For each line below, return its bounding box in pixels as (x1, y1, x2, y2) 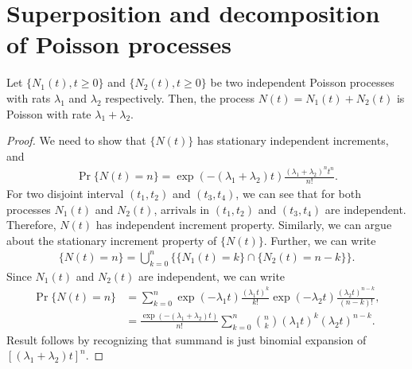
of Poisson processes (6, 28, 232, 60)
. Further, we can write (263, 231, 376, 248)
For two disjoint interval (6, 185, 124, 202)
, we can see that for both (235, 185, 361, 202)
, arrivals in (154, 200, 210, 217)
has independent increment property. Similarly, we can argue (95, 216, 392, 233)
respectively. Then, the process (105, 89, 255, 106)
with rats (6, 89, 51, 106)
